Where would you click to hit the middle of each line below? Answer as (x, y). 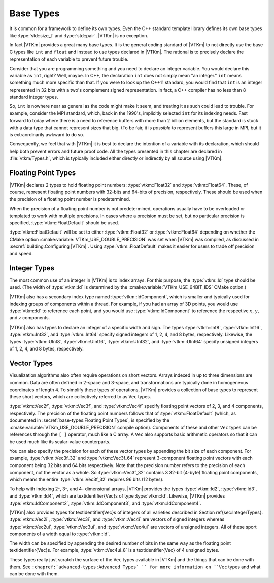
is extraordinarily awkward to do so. (47, 135)
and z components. (30, 318)
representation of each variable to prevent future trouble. (69, 59)
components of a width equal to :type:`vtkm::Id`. (60, 534)
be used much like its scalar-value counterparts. (60, 442)
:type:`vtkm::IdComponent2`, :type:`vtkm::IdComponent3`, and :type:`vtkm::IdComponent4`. (105, 503)
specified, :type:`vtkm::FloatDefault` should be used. (64, 223)
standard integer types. (34, 97)
